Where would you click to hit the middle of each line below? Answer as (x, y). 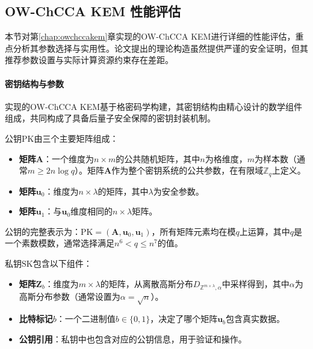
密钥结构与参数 (34, 83)
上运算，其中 (265, 231)
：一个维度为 (68, 158)
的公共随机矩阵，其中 (158, 158)
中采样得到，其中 (256, 283)
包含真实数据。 (256, 319)
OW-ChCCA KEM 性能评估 (93, 11)
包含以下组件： (62, 263)
